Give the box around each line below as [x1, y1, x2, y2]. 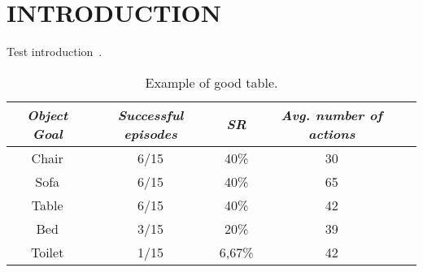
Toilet [30, 242, 64, 261]
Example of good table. [145, 72, 278, 92]
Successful [117, 105, 184, 124]
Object [27, 105, 68, 124]
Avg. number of [281, 105, 382, 124]
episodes [124, 123, 177, 143]
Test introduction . [7, 43, 102, 60]
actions [307, 123, 355, 143]
